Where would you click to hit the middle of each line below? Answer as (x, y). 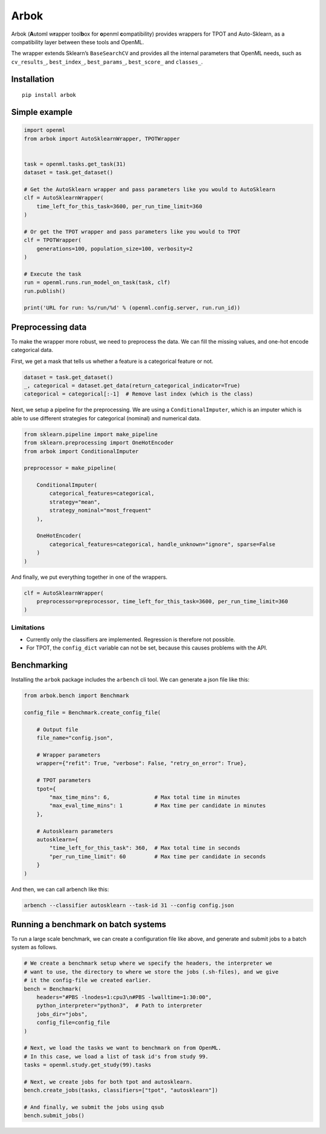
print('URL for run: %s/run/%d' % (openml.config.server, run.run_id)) (132, 308)
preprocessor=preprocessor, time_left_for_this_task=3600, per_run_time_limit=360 (162, 601)
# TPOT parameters (64, 780)
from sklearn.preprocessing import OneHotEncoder (99, 443)
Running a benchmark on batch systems (89, 924)
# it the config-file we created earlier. (88, 980)
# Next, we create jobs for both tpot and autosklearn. (108, 1082)
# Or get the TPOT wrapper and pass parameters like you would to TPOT (132, 232)
